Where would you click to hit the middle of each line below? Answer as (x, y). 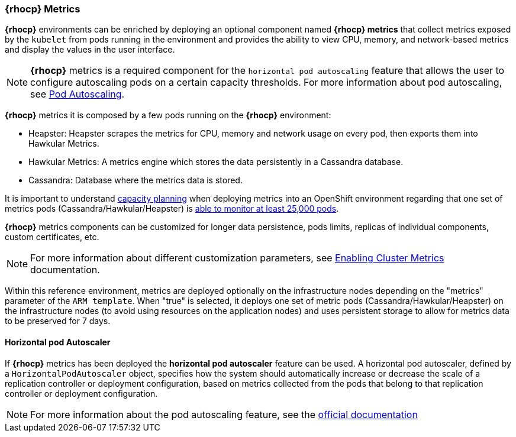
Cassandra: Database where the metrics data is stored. (136, 180)
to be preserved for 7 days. (58, 321)
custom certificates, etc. (52, 237)
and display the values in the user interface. (90, 50)
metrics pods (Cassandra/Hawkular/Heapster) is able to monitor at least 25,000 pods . (172, 209)
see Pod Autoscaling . (78, 94)
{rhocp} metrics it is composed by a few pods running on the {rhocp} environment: (168, 115)
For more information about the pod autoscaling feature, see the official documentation (224, 414)
